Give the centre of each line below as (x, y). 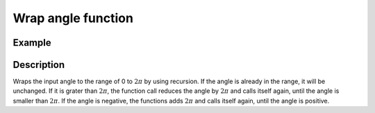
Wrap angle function (73, 18)
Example (32, 43)
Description (39, 65)
